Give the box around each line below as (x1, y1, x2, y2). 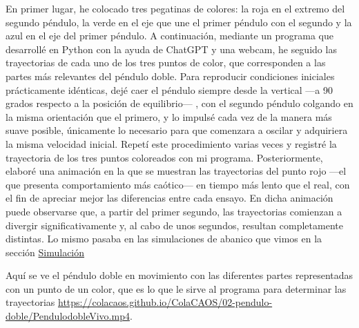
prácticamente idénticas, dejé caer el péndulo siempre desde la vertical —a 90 (6, 82, 333, 97)
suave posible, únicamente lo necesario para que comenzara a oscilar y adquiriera (6, 123, 348, 137)
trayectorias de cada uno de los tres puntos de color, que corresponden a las (6, 55, 326, 70)
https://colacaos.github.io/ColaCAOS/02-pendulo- (57, 295, 273, 309)
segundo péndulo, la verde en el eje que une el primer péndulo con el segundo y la (6, 15, 352, 29)
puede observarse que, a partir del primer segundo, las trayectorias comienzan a (6, 204, 342, 218)
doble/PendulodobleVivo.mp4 (6, 309, 130, 323)
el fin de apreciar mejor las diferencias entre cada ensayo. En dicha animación (6, 191, 333, 205)
